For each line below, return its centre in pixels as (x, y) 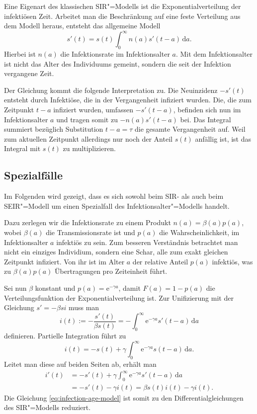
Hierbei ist (20, 54)
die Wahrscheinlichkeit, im (199, 232)
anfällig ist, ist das (223, 138)
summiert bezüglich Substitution (54, 129)
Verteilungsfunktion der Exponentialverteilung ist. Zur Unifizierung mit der (119, 297)
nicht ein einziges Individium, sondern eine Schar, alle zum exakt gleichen (116, 252)
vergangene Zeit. (29, 73)
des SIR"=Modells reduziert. (47, 407)
